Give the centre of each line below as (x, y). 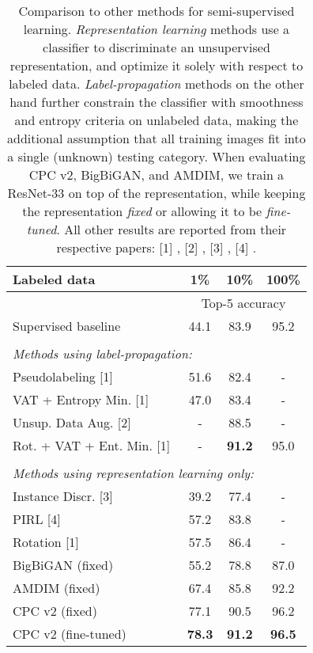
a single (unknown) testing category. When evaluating (156, 156)
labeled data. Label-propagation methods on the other (156, 84)
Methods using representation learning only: (133, 473)
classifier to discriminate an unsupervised (156, 47)
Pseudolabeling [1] (63, 376)
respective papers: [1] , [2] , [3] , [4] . (156, 247)
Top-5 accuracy (243, 303)
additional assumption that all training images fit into (156, 138)
